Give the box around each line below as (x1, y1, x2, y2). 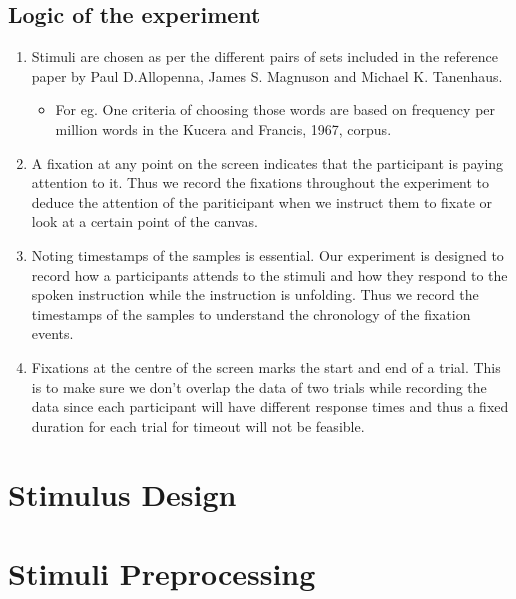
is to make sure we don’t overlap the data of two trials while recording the (31, 376, 487, 397)
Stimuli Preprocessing (8, 552, 316, 593)
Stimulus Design (8, 474, 237, 515)
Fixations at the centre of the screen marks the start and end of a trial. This (31, 356, 501, 377)
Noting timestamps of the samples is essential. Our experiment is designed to (31, 244, 504, 265)
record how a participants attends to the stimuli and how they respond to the (31, 264, 508, 285)
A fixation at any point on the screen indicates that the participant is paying (31, 152, 504, 173)
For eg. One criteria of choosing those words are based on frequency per (55, 99, 496, 120)
